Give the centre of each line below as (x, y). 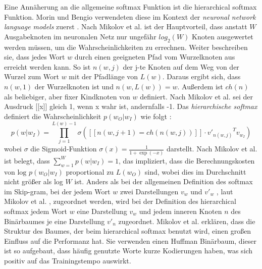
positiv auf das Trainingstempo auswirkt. (68, 260)
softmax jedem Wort (36, 211)
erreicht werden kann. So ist (47, 66)
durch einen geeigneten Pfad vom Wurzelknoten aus (155, 57)
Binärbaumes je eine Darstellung (55, 221)
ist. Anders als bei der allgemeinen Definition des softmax (164, 181)
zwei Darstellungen (149, 191)
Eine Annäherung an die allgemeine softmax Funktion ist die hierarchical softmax (130, 7)
